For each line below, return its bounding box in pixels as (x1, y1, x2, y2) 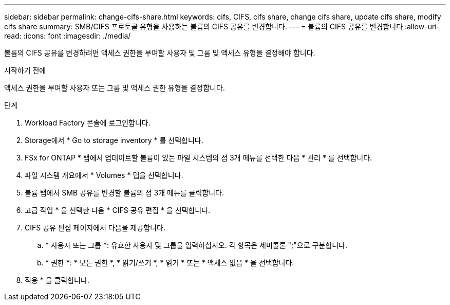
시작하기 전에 (4, 66, 46, 75)
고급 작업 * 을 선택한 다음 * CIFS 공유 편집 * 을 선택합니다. (25, 206, 211, 214)
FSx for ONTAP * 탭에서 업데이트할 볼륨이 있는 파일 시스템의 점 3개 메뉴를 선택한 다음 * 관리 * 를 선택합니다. (25, 153, 372, 162)
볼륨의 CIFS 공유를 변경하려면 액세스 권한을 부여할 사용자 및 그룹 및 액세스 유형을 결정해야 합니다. (4, 48, 315, 57)
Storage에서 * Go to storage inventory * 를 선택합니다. (25, 136, 203, 145)
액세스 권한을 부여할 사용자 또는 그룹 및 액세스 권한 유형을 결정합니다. (4, 83, 225, 92)
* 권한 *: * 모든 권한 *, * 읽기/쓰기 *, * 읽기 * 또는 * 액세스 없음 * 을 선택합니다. (45, 258, 294, 267)
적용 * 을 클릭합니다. (25, 276, 89, 284)
